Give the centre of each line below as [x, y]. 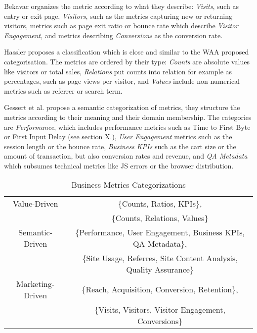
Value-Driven [35, 203]
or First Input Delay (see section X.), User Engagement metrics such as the [118, 137]
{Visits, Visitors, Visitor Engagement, [160, 309]
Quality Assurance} [160, 269]
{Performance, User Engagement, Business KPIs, [160, 232]
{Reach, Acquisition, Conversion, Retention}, [160, 289]
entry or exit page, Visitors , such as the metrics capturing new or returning [118, 16]
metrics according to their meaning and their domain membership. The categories [128, 117]
